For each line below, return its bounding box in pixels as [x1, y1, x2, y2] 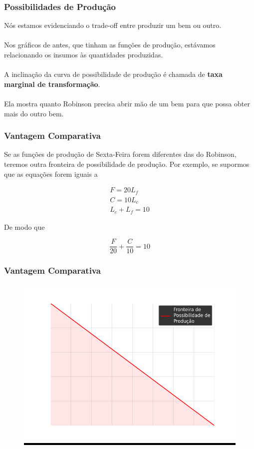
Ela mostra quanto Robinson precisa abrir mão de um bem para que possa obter [4, 98, 250, 108]
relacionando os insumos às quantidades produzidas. [4, 49, 163, 59]
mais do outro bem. [4, 108, 64, 118]
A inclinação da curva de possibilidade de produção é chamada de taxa [4, 69, 223, 79]
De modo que [4, 221, 45, 232]
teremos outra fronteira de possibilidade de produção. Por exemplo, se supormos [4, 158, 250, 169]
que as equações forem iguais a [4, 168, 98, 179]
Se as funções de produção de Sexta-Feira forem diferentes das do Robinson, [4, 149, 237, 159]
